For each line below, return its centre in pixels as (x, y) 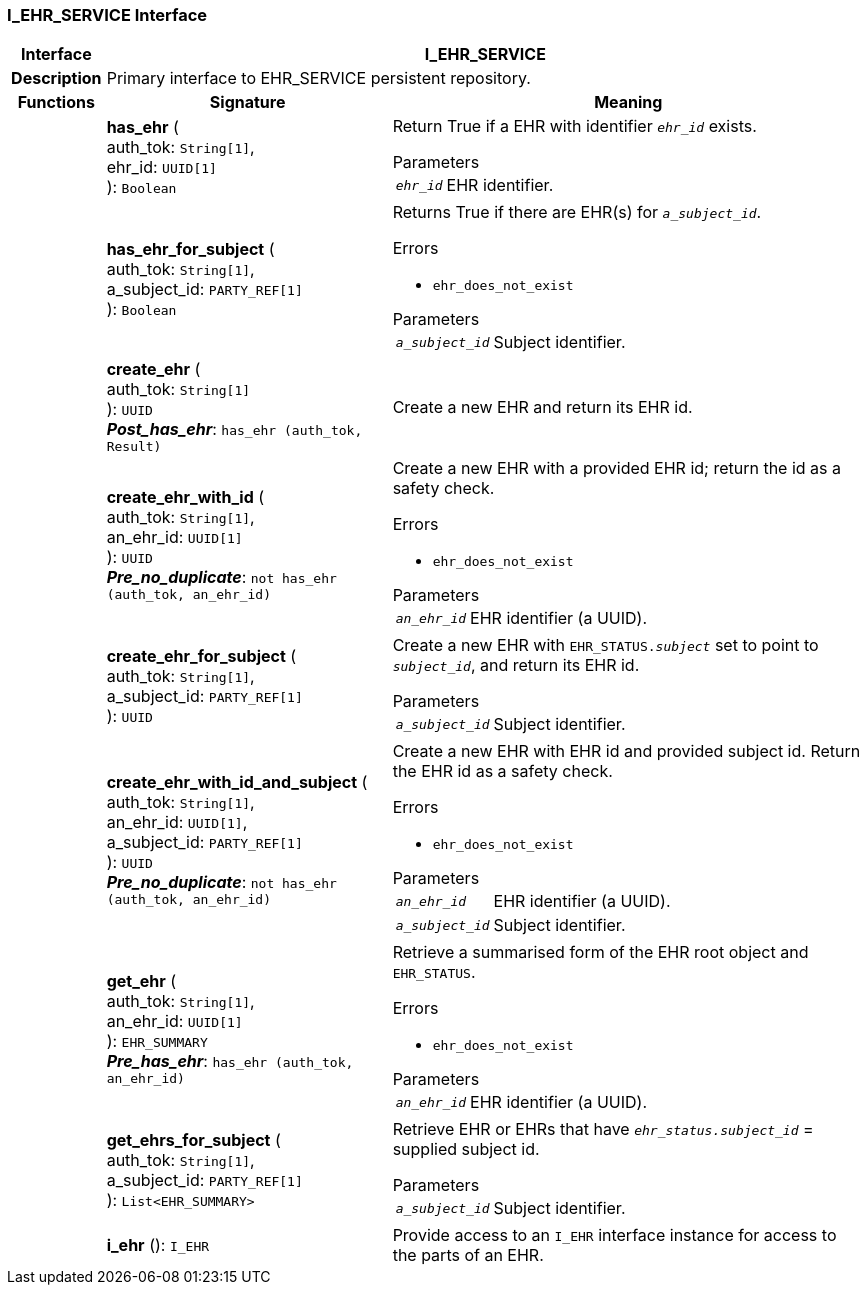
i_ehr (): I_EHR (158, 1245)
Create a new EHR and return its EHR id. (542, 406)
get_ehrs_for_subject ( (193, 1140)
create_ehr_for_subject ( (201, 656)
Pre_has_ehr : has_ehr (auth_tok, (230, 1061)
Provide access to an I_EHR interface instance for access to (614, 1235)
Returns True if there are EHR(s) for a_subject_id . (577, 212)
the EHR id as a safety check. (502, 771)
